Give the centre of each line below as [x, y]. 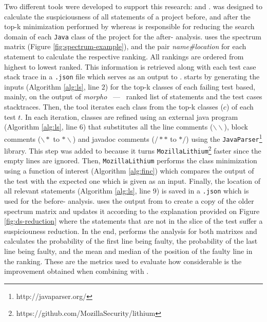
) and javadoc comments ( [113, 138]
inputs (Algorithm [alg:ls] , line [52, 86]
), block [236, 127]
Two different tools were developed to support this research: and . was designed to [133, 6]
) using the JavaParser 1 [224, 138]
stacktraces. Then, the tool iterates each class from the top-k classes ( [114, 107]
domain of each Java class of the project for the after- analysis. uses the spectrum [133, 36]
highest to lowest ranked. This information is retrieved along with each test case [130, 66]
